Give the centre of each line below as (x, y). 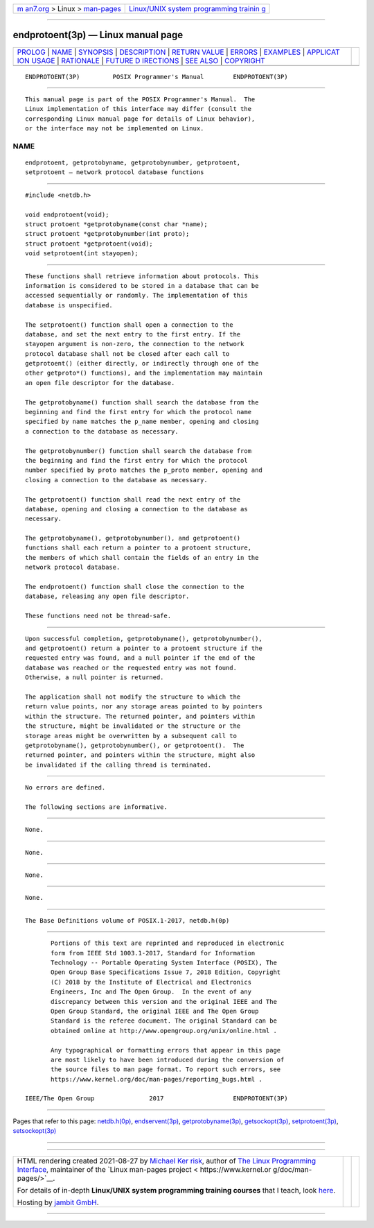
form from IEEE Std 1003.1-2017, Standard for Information (153, 953)
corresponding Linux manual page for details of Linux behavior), (140, 119)
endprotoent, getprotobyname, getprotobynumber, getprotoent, (133, 163)
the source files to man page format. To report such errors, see (166, 1069)
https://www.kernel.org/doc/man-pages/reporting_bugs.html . (157, 1079)
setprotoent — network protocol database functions (115, 172)
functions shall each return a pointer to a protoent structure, (139, 548)
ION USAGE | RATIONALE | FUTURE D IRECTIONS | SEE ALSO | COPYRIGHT (141, 60)
